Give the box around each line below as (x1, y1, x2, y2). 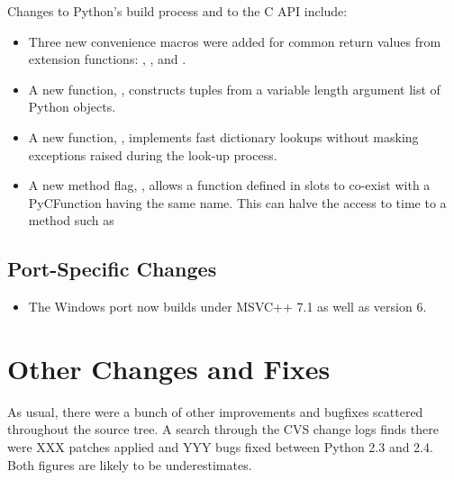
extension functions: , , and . (28, 50, 186, 68)
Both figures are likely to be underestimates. (7, 455, 252, 474)
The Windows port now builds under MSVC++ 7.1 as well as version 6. (28, 297, 427, 316)
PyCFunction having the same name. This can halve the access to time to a (28, 193, 447, 212)
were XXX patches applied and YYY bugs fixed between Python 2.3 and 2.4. (7, 438, 433, 457)
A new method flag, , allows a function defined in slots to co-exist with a (28, 176, 431, 195)
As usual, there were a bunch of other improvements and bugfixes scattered (7, 402, 423, 421)
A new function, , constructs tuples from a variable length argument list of (28, 79, 440, 98)
